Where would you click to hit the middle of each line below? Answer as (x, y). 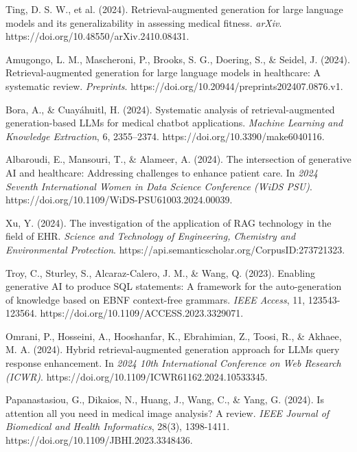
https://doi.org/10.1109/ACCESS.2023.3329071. (142, 313)
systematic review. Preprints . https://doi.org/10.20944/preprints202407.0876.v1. (174, 86)
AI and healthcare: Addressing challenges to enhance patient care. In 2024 (162, 172)
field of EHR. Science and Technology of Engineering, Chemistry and (151, 236)
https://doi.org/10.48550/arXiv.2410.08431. (97, 36)
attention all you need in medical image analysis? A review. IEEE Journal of (168, 413)
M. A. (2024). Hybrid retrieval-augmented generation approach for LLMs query (173, 349)
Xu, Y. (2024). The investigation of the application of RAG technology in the (169, 222)
